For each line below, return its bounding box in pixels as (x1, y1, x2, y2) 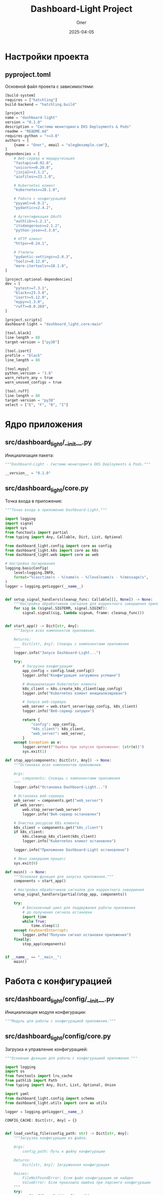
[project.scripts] (5, 317, 42, 322)
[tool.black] (5, 330, 32, 336)
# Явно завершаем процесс (14, 856, 66, 861)
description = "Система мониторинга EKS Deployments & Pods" (5, 124, 131, 129)
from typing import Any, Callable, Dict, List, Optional (5, 535, 123, 540)
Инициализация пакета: (5, 452, 54, 458)
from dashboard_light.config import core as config (5, 543, 112, 548)
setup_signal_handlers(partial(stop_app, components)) (14, 892, 127, 897)
